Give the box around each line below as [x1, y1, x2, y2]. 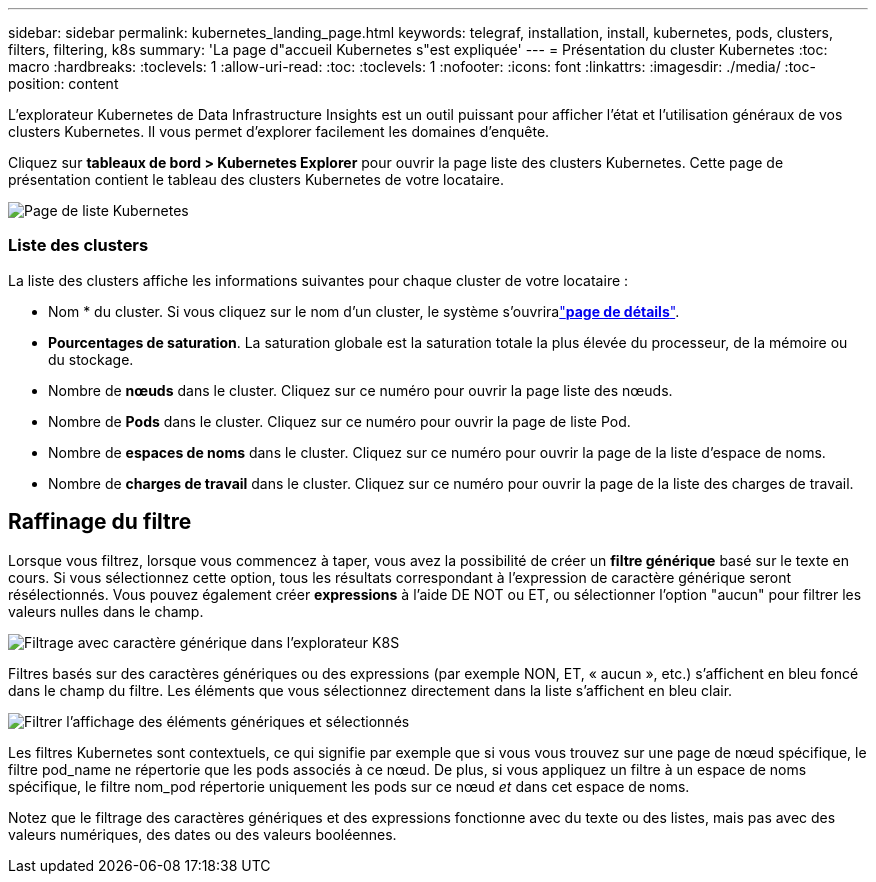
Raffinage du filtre [8, 509, 192, 535]
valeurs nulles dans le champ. [8, 602, 204, 620]
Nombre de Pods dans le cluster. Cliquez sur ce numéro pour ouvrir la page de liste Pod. [48, 412, 631, 430]
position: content [8, 75, 119, 92]
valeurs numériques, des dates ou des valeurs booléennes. [8, 825, 397, 843]
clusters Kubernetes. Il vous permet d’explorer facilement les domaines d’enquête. [8, 123, 550, 140]
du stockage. [48, 350, 134, 368]
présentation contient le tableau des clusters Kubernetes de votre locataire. [8, 171, 505, 188]
